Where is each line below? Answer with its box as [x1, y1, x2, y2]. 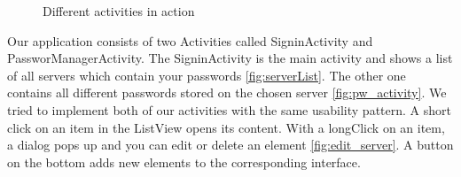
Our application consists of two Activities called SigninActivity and [7, 31, 373, 50]
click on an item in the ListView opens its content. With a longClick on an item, [7, 118, 445, 136]
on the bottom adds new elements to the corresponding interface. [7, 152, 361, 171]
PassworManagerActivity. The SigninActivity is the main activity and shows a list [7, 49, 453, 67]
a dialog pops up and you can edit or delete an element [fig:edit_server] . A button [7, 135, 454, 154]
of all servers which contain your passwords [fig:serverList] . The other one [7, 65, 406, 84]
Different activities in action [43, 2, 195, 19]
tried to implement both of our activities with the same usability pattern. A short [7, 100, 451, 119]
